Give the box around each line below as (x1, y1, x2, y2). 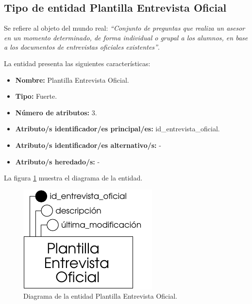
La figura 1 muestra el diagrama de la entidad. (4, 173, 143, 183)
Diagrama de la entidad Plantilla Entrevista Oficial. (23, 291, 177, 301)
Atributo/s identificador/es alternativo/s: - (15, 140, 161, 150)
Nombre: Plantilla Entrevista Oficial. (15, 74, 129, 85)
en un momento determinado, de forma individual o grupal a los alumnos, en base (4, 32, 248, 42)
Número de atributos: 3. (15, 107, 97, 117)
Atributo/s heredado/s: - (15, 156, 100, 166)
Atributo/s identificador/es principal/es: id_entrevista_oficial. (15, 124, 220, 134)
